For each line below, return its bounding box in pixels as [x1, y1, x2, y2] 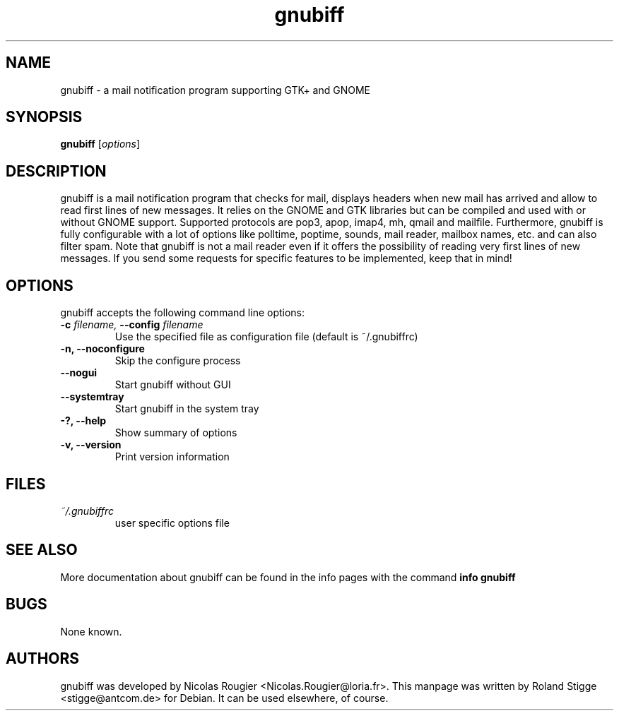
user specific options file [114, 516, 230, 529]
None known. [60, 625, 122, 638]
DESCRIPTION [6, 162, 107, 180]
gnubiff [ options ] [60, 138, 141, 150]
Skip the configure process [114, 354, 241, 367]
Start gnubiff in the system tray [114, 402, 259, 415]
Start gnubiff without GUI [114, 378, 231, 391]
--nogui [60, 366, 98, 379]
